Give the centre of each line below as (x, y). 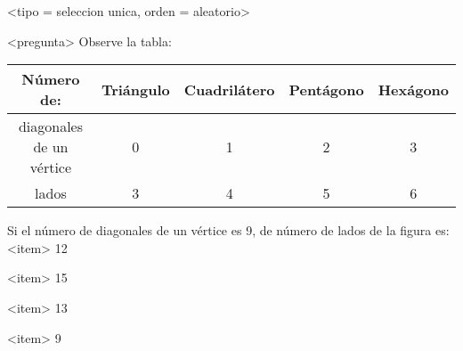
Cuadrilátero (229, 89)
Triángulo (135, 89)
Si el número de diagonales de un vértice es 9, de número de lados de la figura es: (228, 230)
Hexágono (413, 89)
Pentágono (326, 89)
